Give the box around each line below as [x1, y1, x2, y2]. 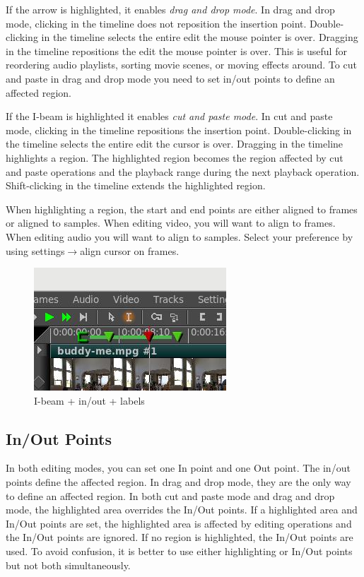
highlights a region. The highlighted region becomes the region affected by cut [6, 150, 344, 165]
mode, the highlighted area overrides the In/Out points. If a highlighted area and [6, 502, 358, 517]
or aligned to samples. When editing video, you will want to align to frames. [6, 215, 336, 230]
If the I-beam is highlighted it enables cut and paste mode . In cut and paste [6, 109, 333, 124]
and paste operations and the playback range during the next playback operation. [6, 164, 360, 179]
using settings [6, 243, 65, 258]
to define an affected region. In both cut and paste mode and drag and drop [6, 488, 335, 503]
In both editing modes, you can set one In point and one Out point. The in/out [6, 460, 351, 475]
